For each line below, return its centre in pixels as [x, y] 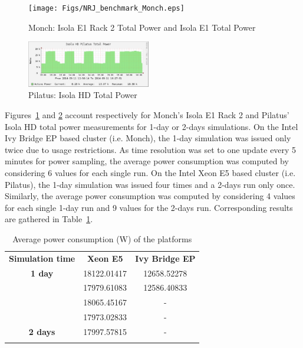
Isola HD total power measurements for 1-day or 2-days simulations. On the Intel [151, 126]
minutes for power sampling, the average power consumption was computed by [147, 161]
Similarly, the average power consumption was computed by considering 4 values [150, 196]
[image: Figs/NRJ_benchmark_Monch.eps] [106, 8]
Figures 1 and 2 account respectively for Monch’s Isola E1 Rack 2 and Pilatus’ [147, 114]
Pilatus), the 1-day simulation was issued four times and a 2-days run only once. [150, 184]
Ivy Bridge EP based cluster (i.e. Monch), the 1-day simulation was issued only [148, 138]
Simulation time [42, 258]
